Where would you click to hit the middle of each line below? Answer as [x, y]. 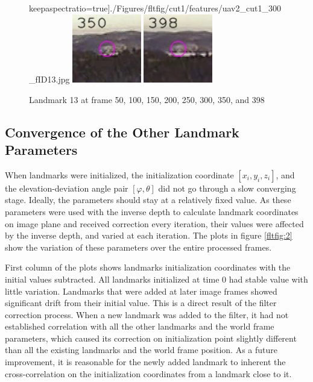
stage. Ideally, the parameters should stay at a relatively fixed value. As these [148, 200]
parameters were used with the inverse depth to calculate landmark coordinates [152, 211]
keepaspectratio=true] [70, 8]
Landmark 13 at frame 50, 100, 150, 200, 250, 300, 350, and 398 [147, 99]
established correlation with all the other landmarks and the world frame [140, 326]
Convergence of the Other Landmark [122, 132]
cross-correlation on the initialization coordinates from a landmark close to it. [148, 373]
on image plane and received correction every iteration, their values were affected [154, 223]
